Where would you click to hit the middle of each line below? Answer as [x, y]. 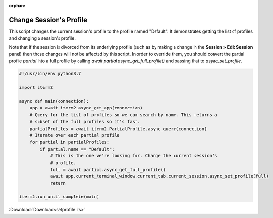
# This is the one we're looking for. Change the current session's [134, 156]
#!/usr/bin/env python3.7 [50, 74]
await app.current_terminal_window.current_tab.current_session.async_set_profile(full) [159, 176]
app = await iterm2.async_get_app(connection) [86, 108]
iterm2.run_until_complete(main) [59, 197]
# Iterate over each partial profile [75, 135]
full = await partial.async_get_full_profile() [108, 169]
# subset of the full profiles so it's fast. [85, 122]
